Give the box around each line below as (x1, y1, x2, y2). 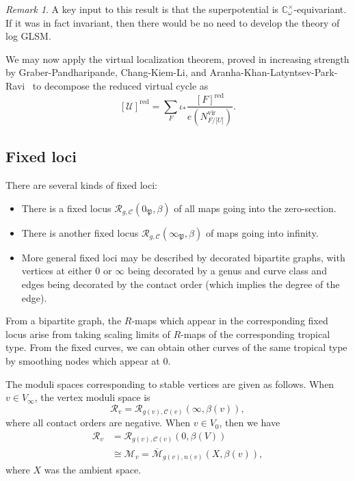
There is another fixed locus (21, 225, 139, 239)
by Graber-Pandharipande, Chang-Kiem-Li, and (5, 65, 207, 79)
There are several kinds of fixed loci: (5, 178, 157, 192)
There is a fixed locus (21, 200, 111, 215)
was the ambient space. (44, 463, 142, 477)
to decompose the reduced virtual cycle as (32, 78, 209, 92)
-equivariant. (293, 2, 347, 16)
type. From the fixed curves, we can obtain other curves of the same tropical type (5, 340, 347, 354)
